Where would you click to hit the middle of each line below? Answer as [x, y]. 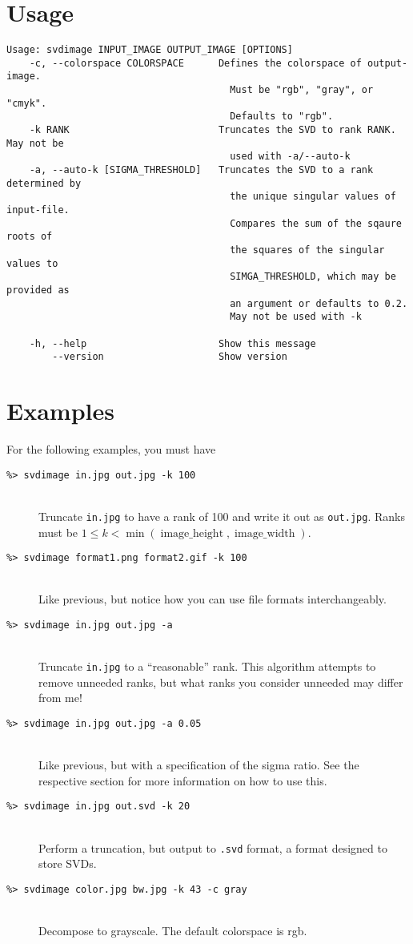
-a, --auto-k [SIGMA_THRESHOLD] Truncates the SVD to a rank [201, 170]
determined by [44, 183]
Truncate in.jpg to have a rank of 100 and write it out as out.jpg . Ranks [222, 516]
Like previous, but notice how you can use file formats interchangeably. [213, 599]
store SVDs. [68, 863]
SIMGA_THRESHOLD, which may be [313, 277]
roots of [30, 237]
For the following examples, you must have [111, 449]
